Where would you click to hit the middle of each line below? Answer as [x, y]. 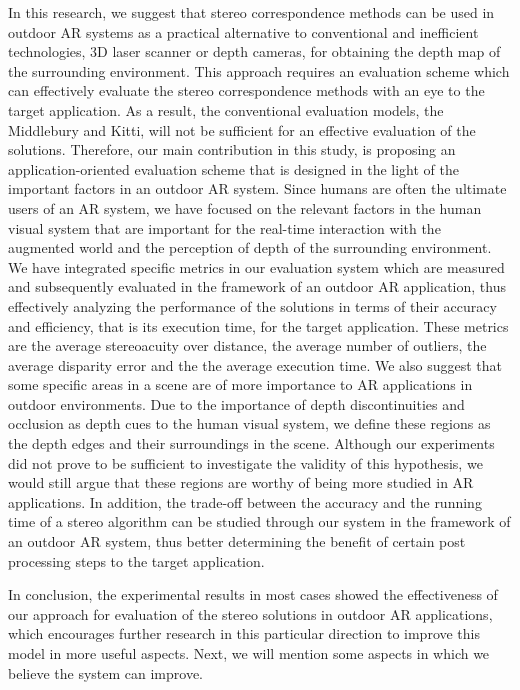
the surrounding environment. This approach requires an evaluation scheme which [259, 70]
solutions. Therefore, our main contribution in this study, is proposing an [232, 149]
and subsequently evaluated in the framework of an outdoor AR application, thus [257, 286]
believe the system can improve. [105, 672]
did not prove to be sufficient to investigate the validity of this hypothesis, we [245, 462]
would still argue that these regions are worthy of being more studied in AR [241, 482]
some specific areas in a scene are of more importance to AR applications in [240, 384]
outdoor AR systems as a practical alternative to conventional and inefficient [243, 31]
